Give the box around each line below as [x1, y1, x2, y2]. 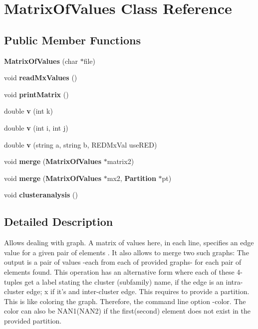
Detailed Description [4, 214, 113, 229]
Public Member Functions [4, 32, 141, 47]
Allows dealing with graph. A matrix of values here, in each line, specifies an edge [4, 237, 254, 248]
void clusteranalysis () [4, 189, 78, 200]
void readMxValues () [4, 72, 77, 83]
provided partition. [4, 315, 62, 326]
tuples [4, 276, 22, 287]
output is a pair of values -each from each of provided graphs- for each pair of [4, 257, 242, 267]
